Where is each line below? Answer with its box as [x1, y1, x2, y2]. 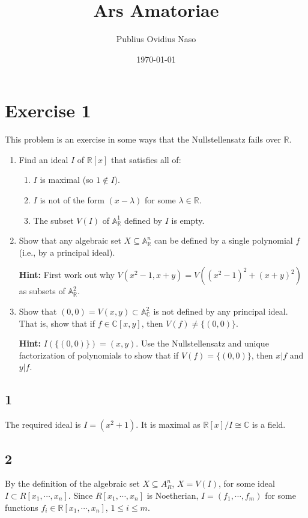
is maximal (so [40, 173, 94, 186]
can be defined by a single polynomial [154, 234, 293, 247]
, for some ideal [218, 477, 275, 490]
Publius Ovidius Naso [116, 32, 196, 45]
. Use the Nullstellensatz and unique [136, 337, 269, 350]
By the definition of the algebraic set [5, 477, 140, 490]
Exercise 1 [5, 98, 91, 123]
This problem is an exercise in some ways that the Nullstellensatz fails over [5, 133, 281, 146]
